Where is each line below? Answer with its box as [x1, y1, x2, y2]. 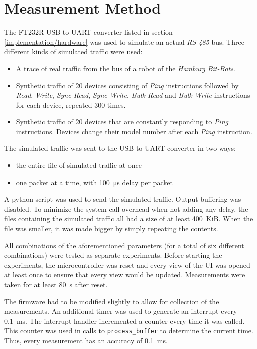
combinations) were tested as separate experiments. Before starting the [4, 250, 222, 260]
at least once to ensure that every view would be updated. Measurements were [4, 269, 245, 280]
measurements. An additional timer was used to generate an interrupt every [4, 306, 237, 316]
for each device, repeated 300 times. [16, 99, 126, 110]
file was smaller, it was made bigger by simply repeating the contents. [4, 223, 218, 234]
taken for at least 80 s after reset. [4, 279, 108, 289]
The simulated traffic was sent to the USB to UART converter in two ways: [4, 143, 236, 153]
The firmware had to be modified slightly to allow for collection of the [4, 296, 219, 306]
